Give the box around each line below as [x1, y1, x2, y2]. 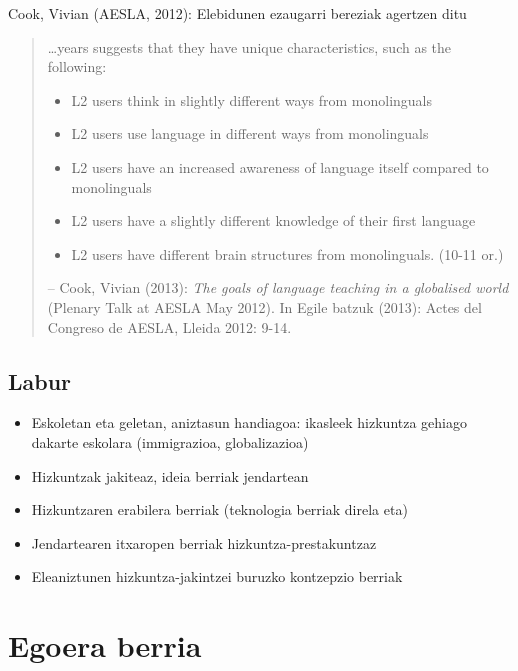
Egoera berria [8, 625, 202, 666]
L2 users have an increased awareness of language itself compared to [71, 156, 489, 177]
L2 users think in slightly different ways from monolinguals [71, 89, 433, 110]
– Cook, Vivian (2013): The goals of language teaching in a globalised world [47, 277, 509, 298]
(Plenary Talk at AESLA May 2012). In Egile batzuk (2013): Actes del [47, 296, 482, 317]
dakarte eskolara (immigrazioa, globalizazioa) [31, 431, 309, 452]
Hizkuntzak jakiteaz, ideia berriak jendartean [31, 465, 309, 486]
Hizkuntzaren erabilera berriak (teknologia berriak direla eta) [31, 499, 408, 520]
